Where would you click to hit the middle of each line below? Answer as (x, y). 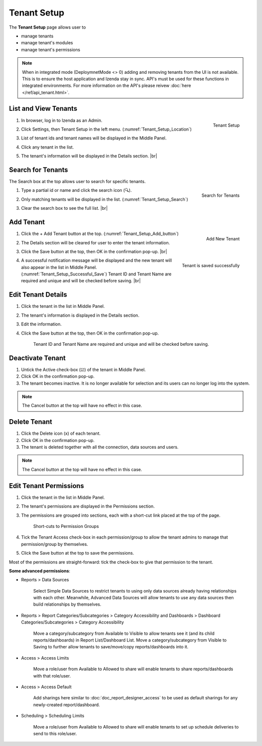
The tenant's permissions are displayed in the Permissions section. (88, 506)
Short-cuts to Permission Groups (66, 526)
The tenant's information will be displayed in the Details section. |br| (89, 156)
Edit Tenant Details (38, 295)
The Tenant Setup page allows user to (47, 27)
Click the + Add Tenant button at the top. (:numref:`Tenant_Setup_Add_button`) (100, 234)
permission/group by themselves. (55, 544)
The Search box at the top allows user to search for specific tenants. (77, 182)
